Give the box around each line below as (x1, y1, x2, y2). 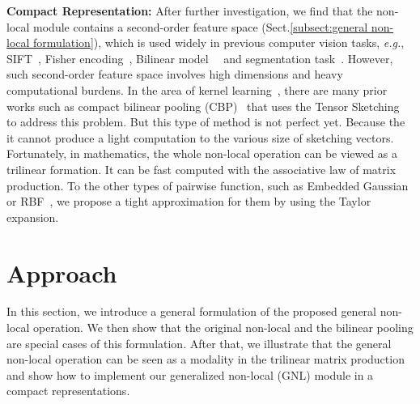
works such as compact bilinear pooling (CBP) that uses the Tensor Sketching (6, 97, 400, 114)
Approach (6, 256, 117, 289)
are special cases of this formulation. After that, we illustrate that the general (6, 334, 392, 351)
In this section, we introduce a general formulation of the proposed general (6, 303, 376, 320)
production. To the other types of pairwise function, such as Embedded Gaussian (6, 176, 409, 193)
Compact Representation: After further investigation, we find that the (6, 2, 373, 19)
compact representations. (6, 382, 130, 399)
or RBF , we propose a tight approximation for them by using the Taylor (6, 193, 371, 210)
